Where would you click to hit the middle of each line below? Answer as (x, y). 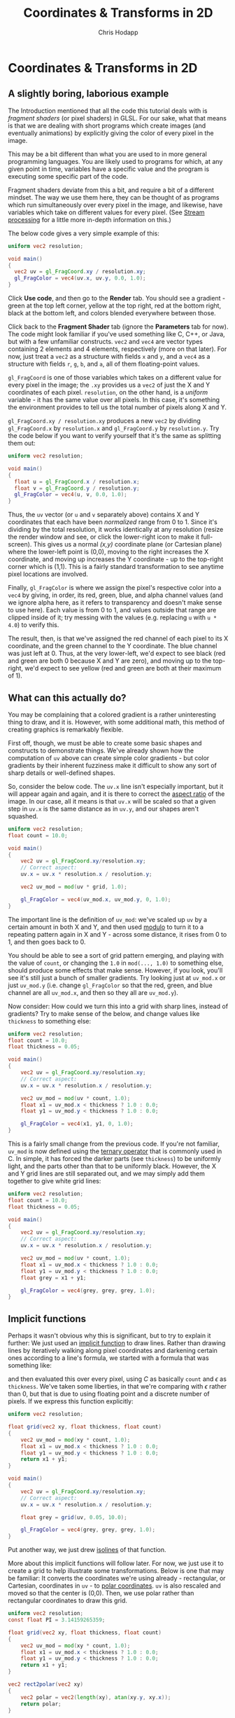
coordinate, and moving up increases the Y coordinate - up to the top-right (115, 559)
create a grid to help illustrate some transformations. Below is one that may (116, 1571)
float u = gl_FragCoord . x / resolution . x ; (77, 481)
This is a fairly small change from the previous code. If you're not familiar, (114, 1144)
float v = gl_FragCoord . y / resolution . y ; (77, 488)
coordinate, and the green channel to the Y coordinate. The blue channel (113, 646)
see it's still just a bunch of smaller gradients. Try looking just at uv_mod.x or (117, 977)
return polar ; (41, 1704)
